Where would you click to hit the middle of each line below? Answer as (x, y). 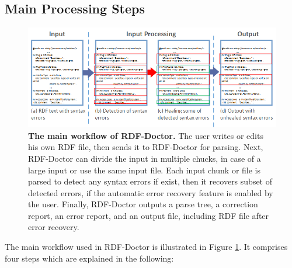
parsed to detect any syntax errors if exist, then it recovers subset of (150, 181)
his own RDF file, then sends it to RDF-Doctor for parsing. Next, (146, 147)
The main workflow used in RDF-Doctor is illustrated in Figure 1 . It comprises (146, 247)
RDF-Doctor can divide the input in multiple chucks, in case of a (145, 158)
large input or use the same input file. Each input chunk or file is (145, 170)
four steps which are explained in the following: (89, 258)
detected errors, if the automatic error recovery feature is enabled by (151, 192)
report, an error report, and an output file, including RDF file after (149, 215)
